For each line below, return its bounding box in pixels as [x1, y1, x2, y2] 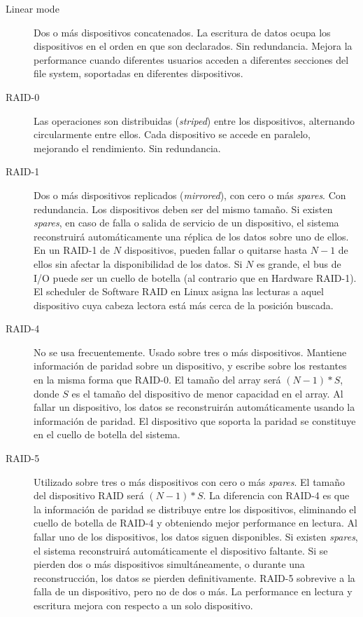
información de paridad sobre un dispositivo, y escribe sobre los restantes [34, 358, 347, 373]
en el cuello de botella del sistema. [34, 427, 180, 442]
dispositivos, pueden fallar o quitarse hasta [124, 243, 308, 257]
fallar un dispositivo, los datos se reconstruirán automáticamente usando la [34, 400, 355, 414]
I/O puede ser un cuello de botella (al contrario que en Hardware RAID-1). [34, 270, 357, 285]
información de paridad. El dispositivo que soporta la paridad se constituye [34, 413, 356, 428]
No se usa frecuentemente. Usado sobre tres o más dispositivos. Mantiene [34, 344, 347, 359]
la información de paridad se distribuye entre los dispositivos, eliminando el [34, 501, 357, 516]
